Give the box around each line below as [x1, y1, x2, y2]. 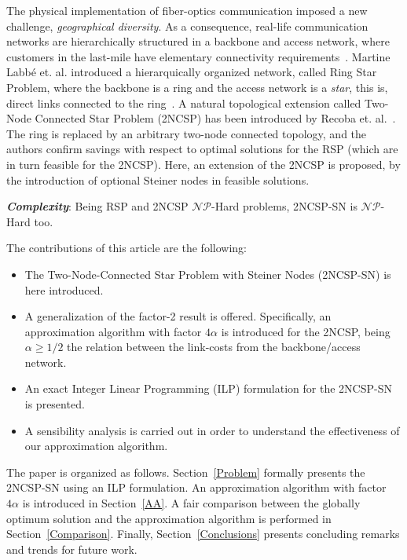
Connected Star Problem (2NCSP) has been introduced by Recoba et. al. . [35, 110, 396, 126]
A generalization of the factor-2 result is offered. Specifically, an [24, 308, 332, 324]
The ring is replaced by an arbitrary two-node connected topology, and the [6, 125, 367, 141]
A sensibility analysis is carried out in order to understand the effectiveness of [24, 422, 400, 438]
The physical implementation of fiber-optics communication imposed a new [6, 2, 368, 18]
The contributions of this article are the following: [6, 240, 247, 256]
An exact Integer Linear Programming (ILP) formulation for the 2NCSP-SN [24, 380, 392, 397]
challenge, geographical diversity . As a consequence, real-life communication [6, 17, 368, 34]
